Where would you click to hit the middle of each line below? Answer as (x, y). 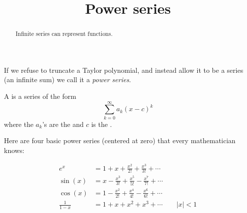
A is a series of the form (40, 96)
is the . (102, 124)
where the (19, 124)
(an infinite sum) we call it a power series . (68, 79)
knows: (14, 150)
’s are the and (63, 124)
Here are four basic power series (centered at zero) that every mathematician (120, 140)
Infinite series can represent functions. (64, 34)
